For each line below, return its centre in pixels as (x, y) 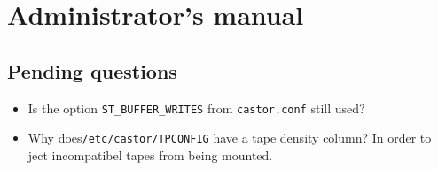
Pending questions (92, 70)
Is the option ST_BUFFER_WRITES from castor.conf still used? (196, 108)
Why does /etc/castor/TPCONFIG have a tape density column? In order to (230, 138)
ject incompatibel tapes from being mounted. (150, 155)
